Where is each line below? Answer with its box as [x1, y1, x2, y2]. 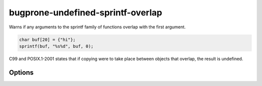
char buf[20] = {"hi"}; [19, 37, 76, 42]
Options [9, 68, 34, 76]
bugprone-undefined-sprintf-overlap [9, 7, 163, 18]
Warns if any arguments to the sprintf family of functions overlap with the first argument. [9, 24, 186, 30]
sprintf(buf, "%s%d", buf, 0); [19, 43, 94, 49]
